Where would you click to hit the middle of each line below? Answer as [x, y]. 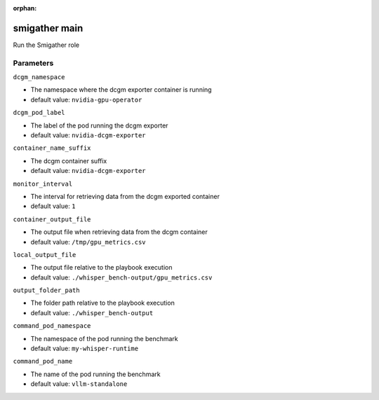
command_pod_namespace [52, 326]
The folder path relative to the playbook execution [102, 303]
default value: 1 [53, 206]
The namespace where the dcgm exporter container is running [121, 90]
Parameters [33, 63]
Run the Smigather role [46, 45]
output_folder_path [46, 290]
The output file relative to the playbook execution [101, 268]
